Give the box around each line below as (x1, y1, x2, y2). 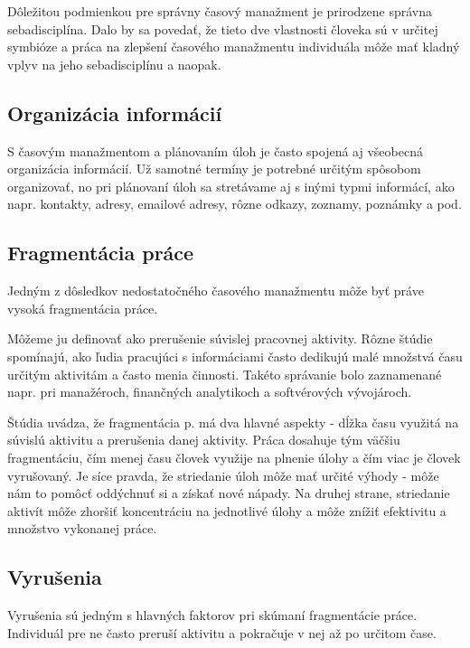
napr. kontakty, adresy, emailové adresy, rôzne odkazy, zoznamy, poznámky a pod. (7, 194, 462, 213)
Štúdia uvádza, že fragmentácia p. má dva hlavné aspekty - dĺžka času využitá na (7, 412, 459, 431)
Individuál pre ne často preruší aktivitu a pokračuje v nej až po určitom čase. (7, 623, 437, 642)
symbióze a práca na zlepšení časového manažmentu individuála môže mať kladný (7, 37, 460, 56)
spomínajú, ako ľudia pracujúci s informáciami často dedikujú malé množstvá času (7, 346, 463, 365)
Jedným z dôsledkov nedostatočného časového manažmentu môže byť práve (7, 281, 424, 300)
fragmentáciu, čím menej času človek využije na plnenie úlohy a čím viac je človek (7, 447, 461, 466)
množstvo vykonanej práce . (7, 519, 157, 538)
